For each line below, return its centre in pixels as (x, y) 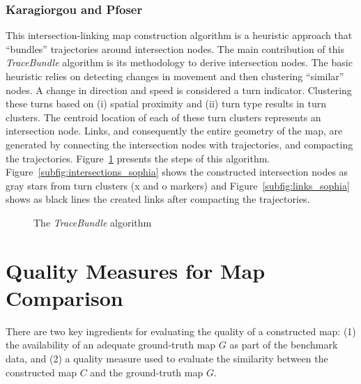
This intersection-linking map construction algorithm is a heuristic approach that (179, 35)
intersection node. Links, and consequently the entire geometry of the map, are (174, 131)
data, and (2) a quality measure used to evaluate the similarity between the (167, 359)
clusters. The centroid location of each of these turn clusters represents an (163, 117)
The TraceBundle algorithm (93, 222)
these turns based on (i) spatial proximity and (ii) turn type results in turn (166, 103)
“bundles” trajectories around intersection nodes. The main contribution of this (175, 48)
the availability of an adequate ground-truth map (111, 345)
